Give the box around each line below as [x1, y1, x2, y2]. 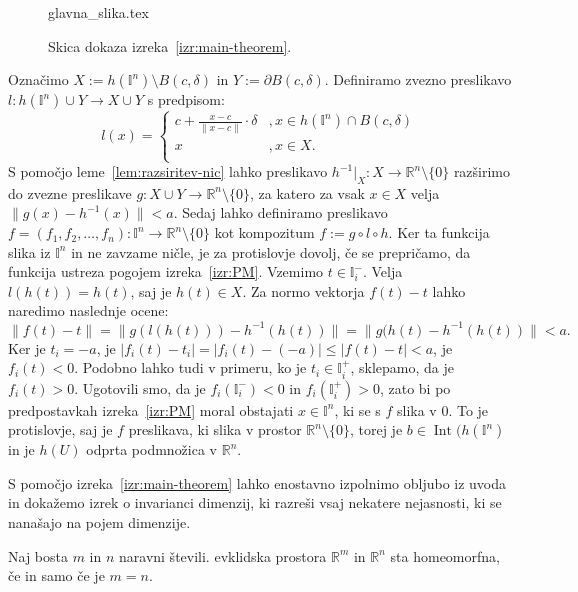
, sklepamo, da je [350, 357, 454, 378]
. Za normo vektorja [242, 280, 365, 301]
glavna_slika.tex [48, 2, 149, 22]
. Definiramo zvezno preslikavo [324, 69, 512, 90]
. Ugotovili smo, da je [74, 377, 206, 398]
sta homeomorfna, [390, 545, 500, 566]
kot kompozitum [214, 222, 315, 243]
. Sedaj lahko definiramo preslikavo [173, 202, 388, 223]
